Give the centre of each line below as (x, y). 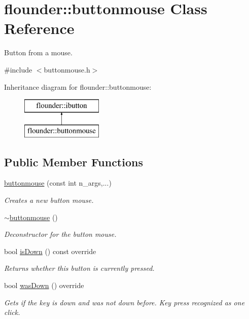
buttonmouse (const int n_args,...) (58, 183)
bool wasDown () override (44, 285)
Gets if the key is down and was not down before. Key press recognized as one (124, 302)
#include (18, 69)
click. (12, 312)
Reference (39, 28)
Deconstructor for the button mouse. (60, 234)
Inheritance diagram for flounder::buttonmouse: (78, 86)
